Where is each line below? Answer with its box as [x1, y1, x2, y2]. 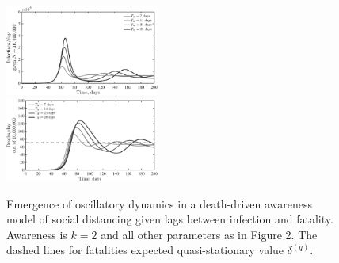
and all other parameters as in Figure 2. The [101, 226, 318, 242]
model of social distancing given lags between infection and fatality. [6, 211, 333, 227]
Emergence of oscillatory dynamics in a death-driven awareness [6, 195, 313, 212]
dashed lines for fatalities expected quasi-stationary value [6, 242, 284, 258]
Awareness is [6, 226, 67, 242]
